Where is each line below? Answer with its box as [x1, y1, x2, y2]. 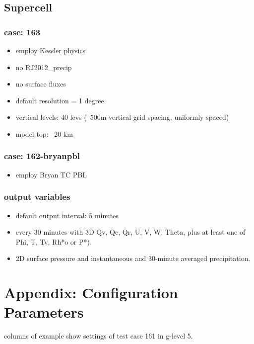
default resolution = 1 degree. [15, 95, 106, 105]
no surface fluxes [15, 79, 66, 89]
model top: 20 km [15, 128, 73, 139]
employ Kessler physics [15, 45, 86, 55]
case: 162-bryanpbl [4, 150, 80, 162]
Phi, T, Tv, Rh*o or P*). [15, 236, 92, 247]
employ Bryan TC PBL [15, 169, 87, 179]
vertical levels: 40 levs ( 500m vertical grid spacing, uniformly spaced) [15, 112, 229, 122]
